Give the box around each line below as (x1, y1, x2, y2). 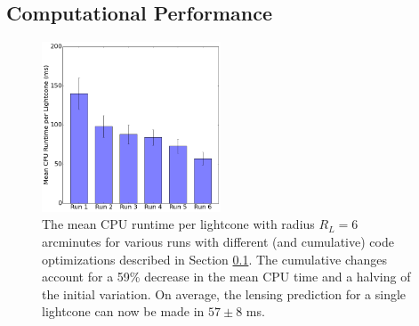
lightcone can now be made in (42, 302, 205, 321)
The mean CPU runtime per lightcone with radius (42, 215, 315, 233)
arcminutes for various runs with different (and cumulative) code (42, 232, 394, 251)
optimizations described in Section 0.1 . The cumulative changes (42, 249, 387, 268)
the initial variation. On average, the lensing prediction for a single (42, 284, 407, 303)
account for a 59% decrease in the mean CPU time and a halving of (42, 267, 411, 286)
